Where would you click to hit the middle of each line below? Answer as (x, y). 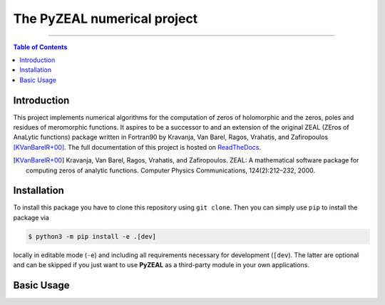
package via (31, 217)
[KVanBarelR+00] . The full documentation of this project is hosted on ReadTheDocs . (137, 147)
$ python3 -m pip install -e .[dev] (92, 236)
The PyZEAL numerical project (106, 19)
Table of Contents (40, 47)
